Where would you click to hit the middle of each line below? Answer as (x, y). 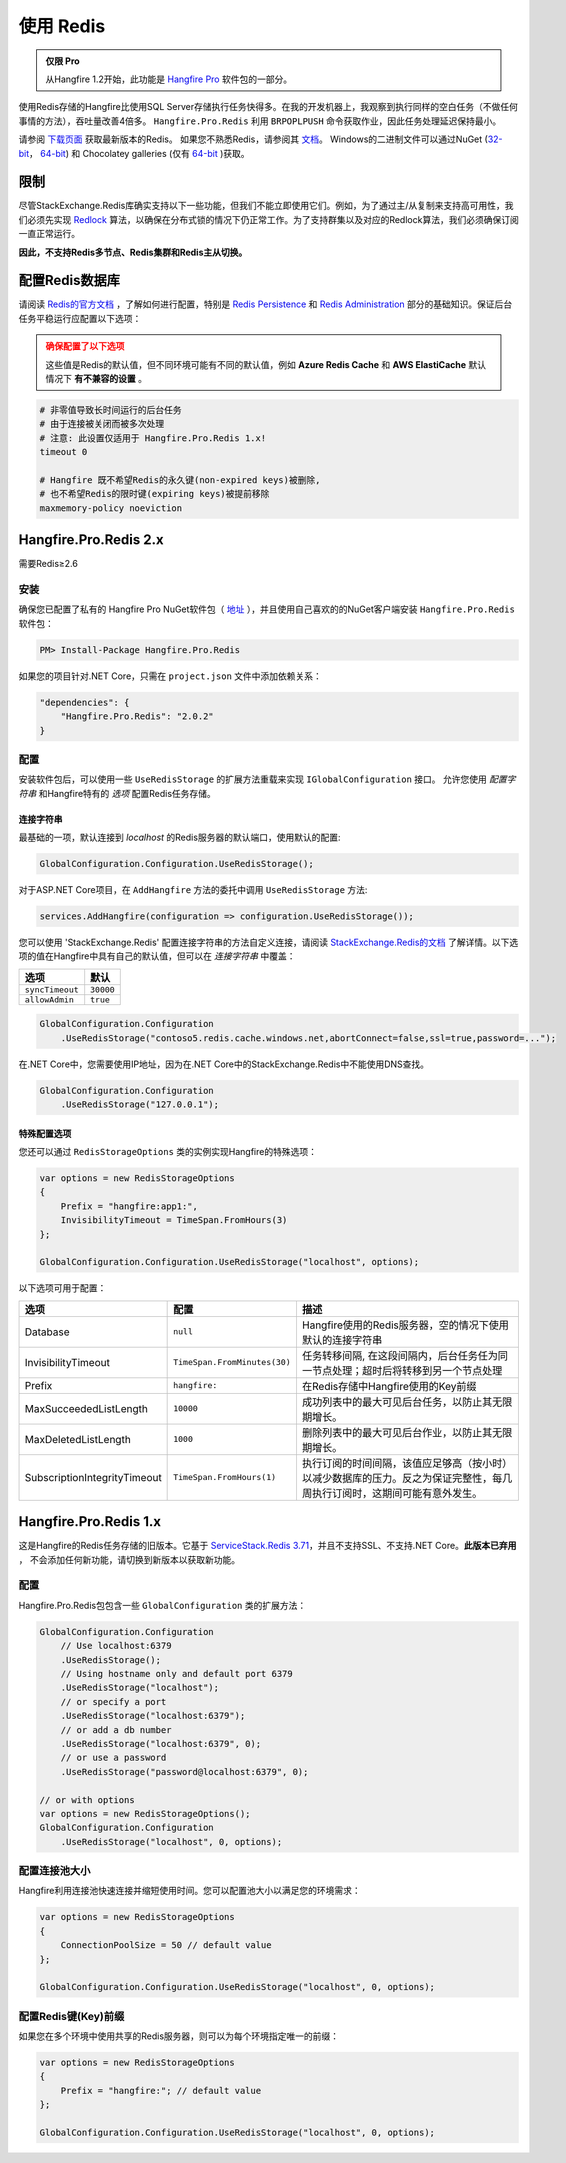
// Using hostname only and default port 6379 (177, 1673)
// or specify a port (113, 1701)
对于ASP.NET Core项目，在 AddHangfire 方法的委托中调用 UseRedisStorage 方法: (193, 890)
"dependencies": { (84, 702)
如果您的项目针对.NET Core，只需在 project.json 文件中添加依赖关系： (170, 676)
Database (47, 1332)
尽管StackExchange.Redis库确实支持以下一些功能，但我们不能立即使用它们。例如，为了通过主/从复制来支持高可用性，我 (266, 206)
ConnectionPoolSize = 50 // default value (166, 1945)
